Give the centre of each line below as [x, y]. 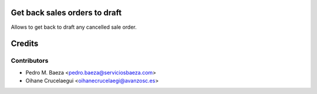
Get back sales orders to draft [66, 13]
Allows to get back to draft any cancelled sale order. [74, 27]
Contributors [30, 61]
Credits [25, 44]
